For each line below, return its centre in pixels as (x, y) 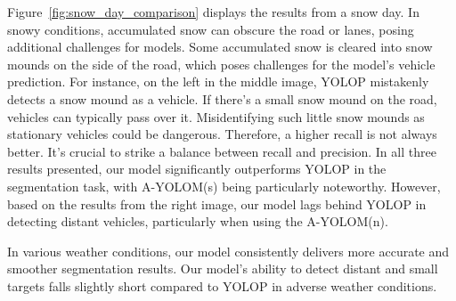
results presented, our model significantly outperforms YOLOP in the (197, 169)
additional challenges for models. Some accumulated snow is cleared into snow (220, 47)
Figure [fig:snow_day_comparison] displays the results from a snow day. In (213, 12)
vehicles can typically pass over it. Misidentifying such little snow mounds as (216, 116)
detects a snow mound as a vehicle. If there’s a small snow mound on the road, (222, 98)
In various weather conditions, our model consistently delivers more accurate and (228, 251)
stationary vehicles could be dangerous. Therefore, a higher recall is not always (222, 134)
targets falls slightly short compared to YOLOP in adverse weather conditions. (222, 285)
